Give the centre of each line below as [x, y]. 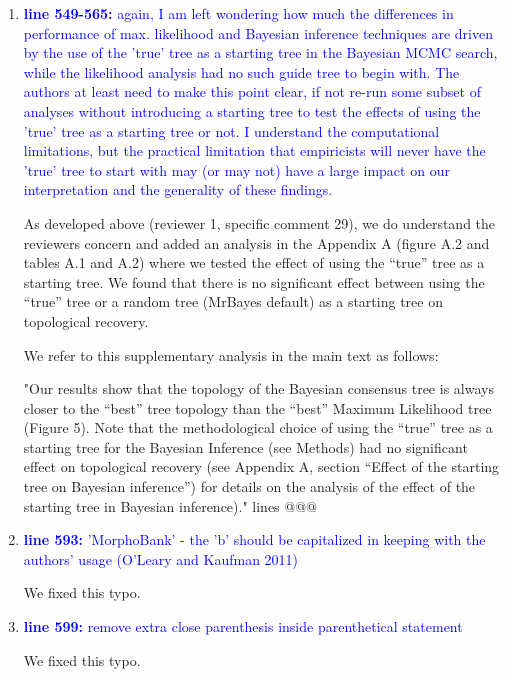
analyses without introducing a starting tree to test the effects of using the [252, 110]
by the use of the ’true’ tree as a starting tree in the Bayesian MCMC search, [260, 52]
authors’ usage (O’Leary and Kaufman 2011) [161, 558]
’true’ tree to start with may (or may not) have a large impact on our [236, 169]
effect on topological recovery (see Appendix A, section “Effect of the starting [261, 466]
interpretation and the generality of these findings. [178, 189]
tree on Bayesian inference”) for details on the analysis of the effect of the [249, 486]
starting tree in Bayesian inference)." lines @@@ [170, 505]
